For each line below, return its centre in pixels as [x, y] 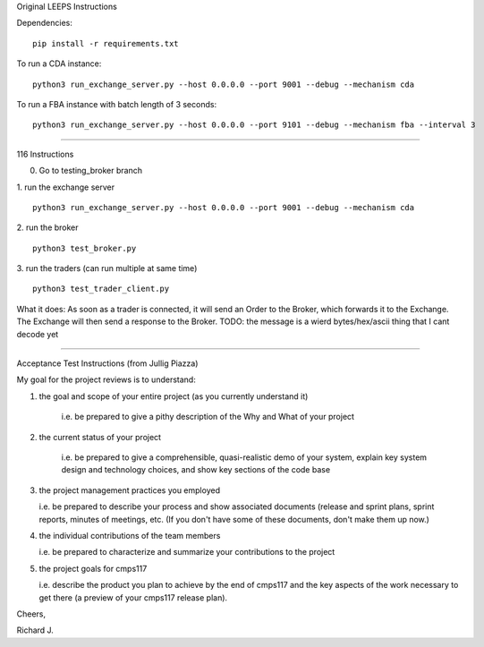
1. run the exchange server [66, 187]
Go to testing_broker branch [91, 171]
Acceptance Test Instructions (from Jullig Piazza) [107, 363]
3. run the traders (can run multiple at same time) [107, 268]
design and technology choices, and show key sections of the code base [196, 470]
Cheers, [31, 614]
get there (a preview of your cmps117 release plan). [133, 597]
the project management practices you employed [130, 490]
